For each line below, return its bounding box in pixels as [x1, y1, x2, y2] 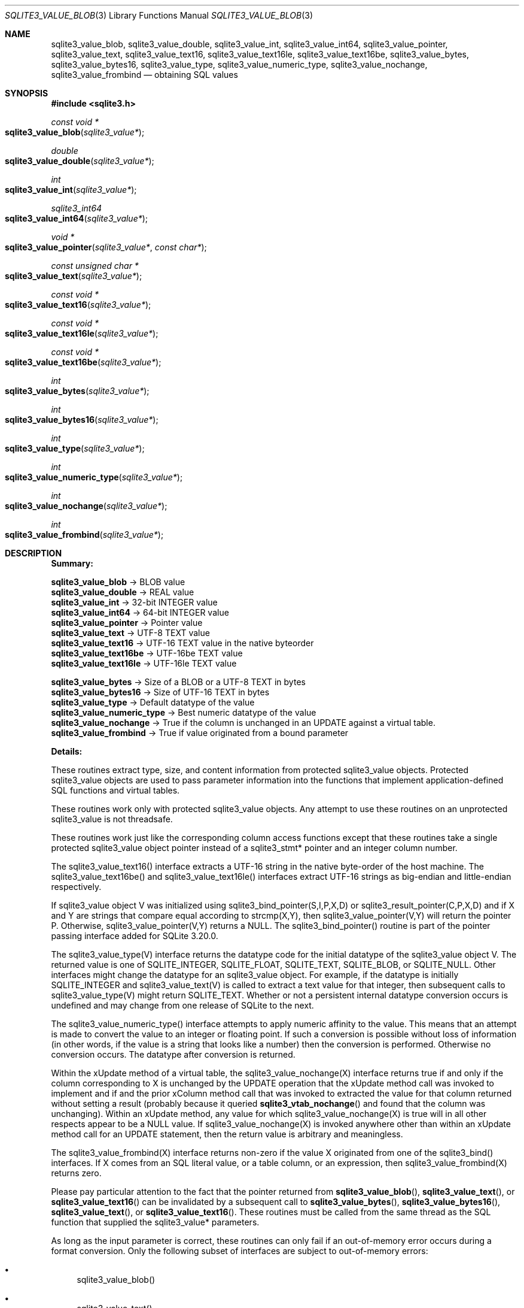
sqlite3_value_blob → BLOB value [51, 577, 185, 587]
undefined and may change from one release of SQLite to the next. [51, 1000, 314, 1010]
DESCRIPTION [5, 548, 62, 558]
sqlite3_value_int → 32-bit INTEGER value [51, 597, 218, 607]
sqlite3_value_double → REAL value [51, 587, 194, 597]
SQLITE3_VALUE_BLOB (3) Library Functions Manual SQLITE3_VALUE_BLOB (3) [5, 10, 313, 20]
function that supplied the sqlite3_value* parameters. [51, 1217, 260, 1227]
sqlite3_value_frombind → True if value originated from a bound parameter [51, 728, 349, 738]
